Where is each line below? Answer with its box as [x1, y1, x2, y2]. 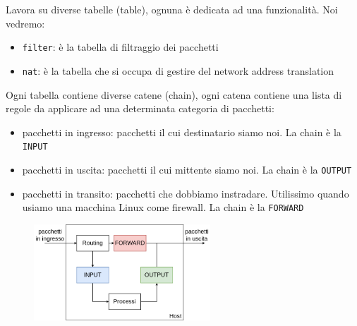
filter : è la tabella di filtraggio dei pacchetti [22, 40, 219, 54]
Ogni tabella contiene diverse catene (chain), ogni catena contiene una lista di [6, 87, 342, 102]
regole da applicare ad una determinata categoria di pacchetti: [6, 101, 274, 116]
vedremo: [6, 16, 45, 30]
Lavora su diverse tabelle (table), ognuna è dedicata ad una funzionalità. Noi [6, 2, 338, 16]
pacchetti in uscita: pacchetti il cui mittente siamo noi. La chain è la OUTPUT [22, 162, 352, 176]
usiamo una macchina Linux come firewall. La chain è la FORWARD [22, 200, 304, 215]
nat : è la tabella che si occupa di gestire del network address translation [22, 63, 334, 78]
